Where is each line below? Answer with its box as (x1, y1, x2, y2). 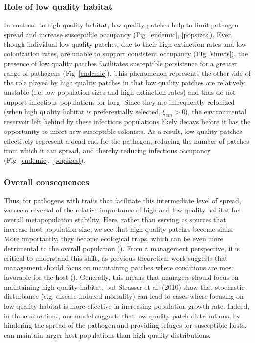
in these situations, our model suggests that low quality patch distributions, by (4, 310, 240, 320)
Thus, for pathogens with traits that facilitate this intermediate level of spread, (4, 195, 241, 205)
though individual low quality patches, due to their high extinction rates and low (4, 39, 247, 49)
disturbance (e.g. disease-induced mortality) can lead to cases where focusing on (4, 291, 244, 301)
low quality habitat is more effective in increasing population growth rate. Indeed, (4, 301, 250, 311)
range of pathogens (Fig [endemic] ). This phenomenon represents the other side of (4, 68, 251, 78)
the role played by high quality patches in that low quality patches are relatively (4, 77, 245, 87)
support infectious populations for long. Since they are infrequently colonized (4, 96, 235, 106)
